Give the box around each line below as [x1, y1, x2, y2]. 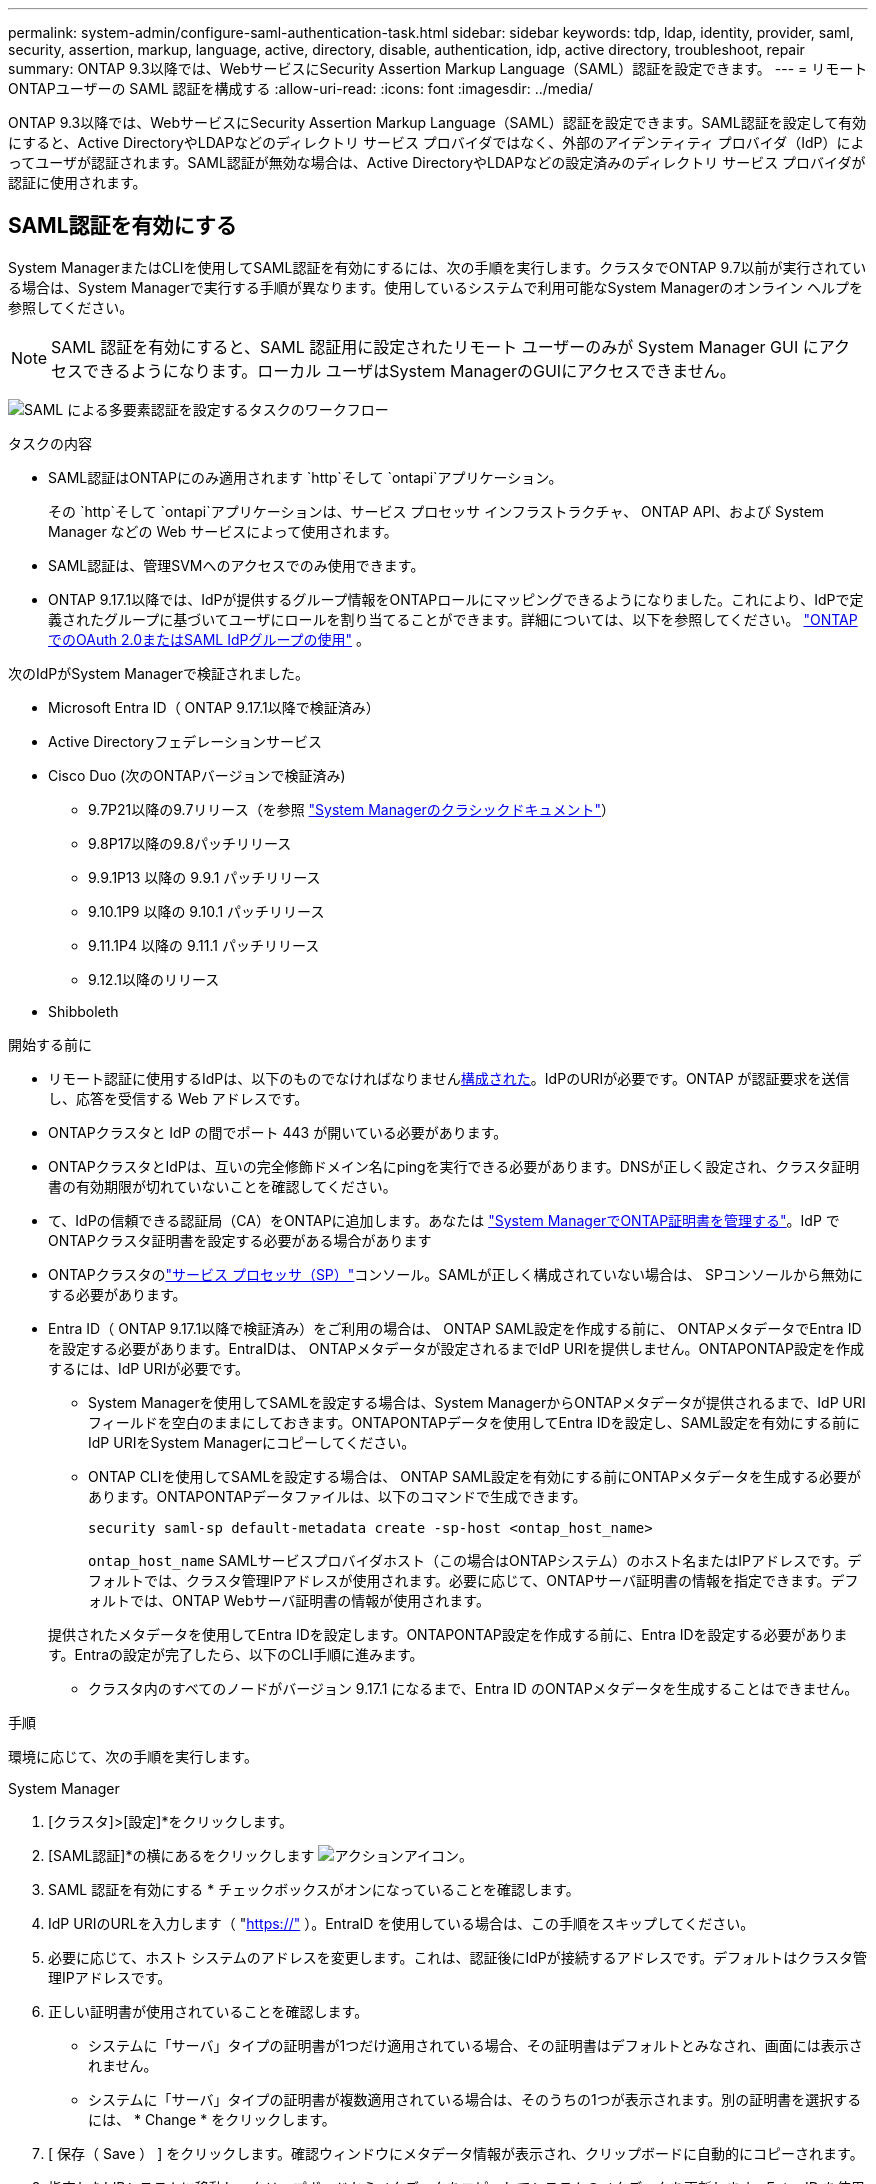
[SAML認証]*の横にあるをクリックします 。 [48, 1846, 473, 1864]
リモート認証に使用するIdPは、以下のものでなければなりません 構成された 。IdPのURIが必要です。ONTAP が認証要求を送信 [48, 1069, 850, 1087]
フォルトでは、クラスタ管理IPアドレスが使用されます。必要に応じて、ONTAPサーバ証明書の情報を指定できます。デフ [88, 1571, 859, 1589]
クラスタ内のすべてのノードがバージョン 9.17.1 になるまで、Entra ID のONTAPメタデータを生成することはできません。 [88, 1679, 859, 1697]
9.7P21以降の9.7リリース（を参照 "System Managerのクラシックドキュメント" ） [88, 800, 616, 818]
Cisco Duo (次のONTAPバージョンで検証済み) [48, 766, 346, 784]
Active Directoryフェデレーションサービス [48, 732, 322, 750]
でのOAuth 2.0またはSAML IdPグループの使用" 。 [48, 630, 371, 648]
